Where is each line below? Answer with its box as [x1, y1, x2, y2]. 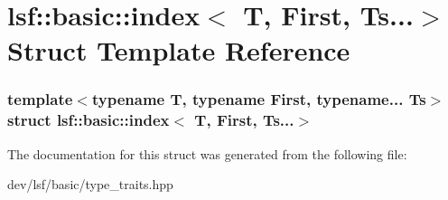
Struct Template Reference [7, 32, 350, 69]
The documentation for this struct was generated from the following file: [7, 144, 407, 163]
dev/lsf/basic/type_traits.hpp [7, 175, 173, 194]
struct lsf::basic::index [7, 109, 170, 131]
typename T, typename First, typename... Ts [91, 88, 426, 110]
